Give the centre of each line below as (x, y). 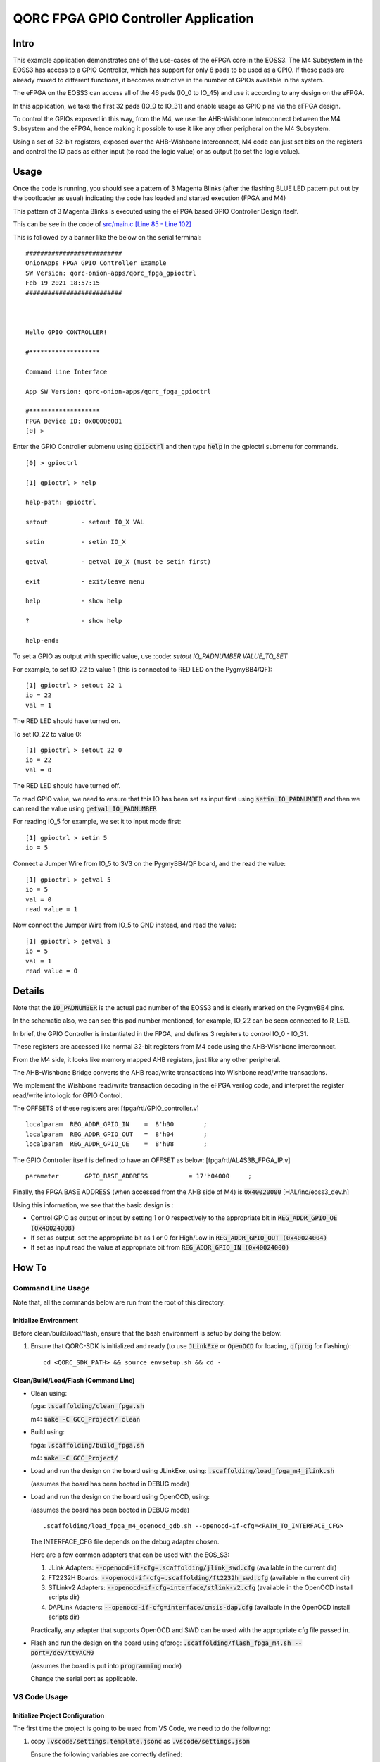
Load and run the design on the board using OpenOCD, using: (120, 1497)
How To (30, 1268)
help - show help (74, 601)
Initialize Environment (46, 1320)
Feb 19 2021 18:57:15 (63, 283)
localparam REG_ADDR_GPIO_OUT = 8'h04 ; (116, 1134)
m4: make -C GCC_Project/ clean (85, 1419)
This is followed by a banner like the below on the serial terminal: (107, 237)
